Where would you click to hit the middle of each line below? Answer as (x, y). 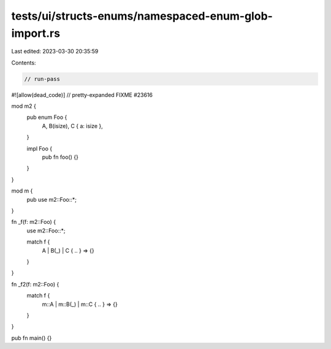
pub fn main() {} (32, 338)
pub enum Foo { (47, 117)
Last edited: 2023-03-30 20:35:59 (55, 52)
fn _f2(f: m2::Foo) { (35, 284)
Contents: (24, 63)
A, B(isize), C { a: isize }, (73, 126)
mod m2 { (24, 106)
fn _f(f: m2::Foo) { (34, 222)
